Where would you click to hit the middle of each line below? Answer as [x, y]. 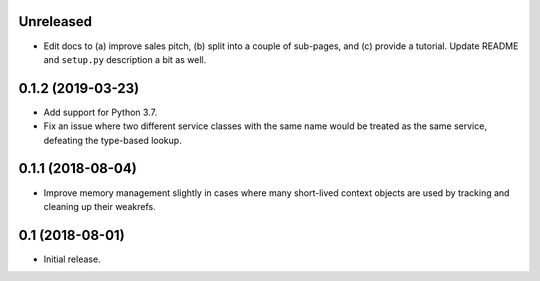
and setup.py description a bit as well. [125, 59]
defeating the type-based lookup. [112, 140]
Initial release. [72, 259]
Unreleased [55, 21]
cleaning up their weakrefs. [99, 206]
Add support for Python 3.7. [100, 112]
